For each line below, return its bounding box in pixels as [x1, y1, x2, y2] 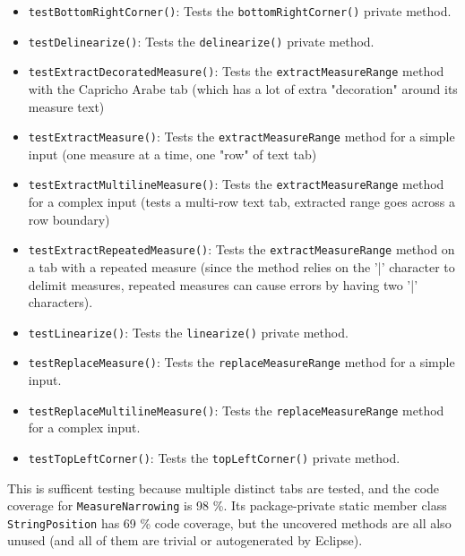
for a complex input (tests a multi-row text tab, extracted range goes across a [28, 192, 455, 211]
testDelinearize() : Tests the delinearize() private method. [28, 31, 375, 50]
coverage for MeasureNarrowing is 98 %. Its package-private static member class [7, 496, 447, 515]
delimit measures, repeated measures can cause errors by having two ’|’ [28, 275, 418, 294]
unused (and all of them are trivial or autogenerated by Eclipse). [7, 531, 363, 550]
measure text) [28, 97, 105, 115]
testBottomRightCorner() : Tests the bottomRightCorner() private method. [28, 2, 452, 20]
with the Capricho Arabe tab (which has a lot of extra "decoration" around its [28, 79, 458, 98]
